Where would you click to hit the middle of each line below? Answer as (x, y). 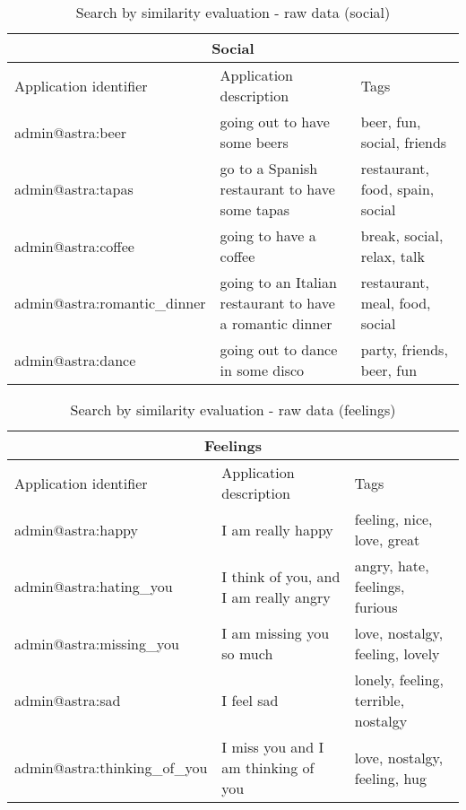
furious (376, 607)
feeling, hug (390, 778)
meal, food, (396, 303)
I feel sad (250, 700)
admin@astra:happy (76, 529)
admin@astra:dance (75, 360)
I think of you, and (281, 576)
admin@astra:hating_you (94, 586)
